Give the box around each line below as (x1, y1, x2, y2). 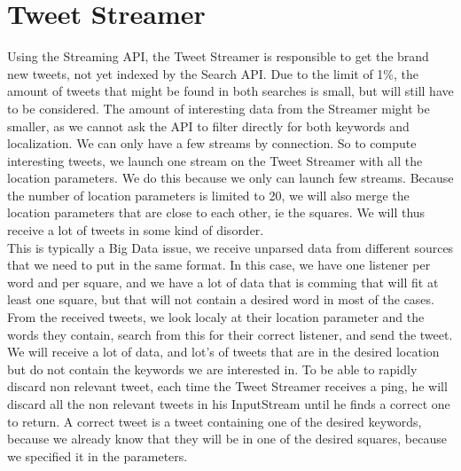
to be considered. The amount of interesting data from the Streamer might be (7, 98, 430, 117)
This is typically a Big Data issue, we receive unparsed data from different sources (7, 238, 454, 256)
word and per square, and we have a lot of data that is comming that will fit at (7, 272, 439, 291)
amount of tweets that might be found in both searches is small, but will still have (7, 82, 454, 100)
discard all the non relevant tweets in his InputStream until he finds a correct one (7, 395, 450, 412)
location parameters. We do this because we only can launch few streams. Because (7, 169, 454, 187)
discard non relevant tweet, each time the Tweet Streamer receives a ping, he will (7, 377, 448, 396)
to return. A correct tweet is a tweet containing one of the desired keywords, (7, 412, 422, 430)
